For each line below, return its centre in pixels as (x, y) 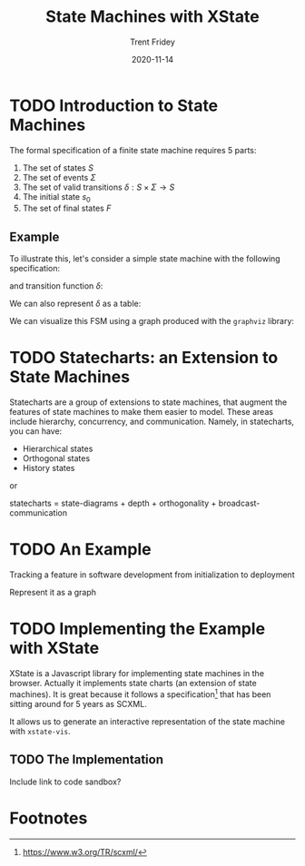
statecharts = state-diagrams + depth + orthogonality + (113, 503)
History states (49, 468)
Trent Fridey (152, 42)
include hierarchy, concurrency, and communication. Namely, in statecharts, (152, 422)
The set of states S (58, 167)
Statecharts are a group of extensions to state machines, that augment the (148, 402)
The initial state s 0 (56, 197)
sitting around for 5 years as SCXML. (78, 704)
